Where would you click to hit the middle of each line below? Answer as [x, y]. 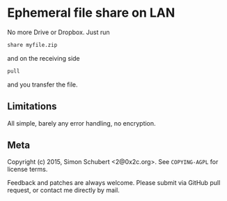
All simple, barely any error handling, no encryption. [81, 123]
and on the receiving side [44, 58]
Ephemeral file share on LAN [91, 13]
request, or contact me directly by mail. [63, 191]
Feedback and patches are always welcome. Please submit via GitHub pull [114, 183]
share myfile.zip [32, 45]
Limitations [32, 106]
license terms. [28, 170]
